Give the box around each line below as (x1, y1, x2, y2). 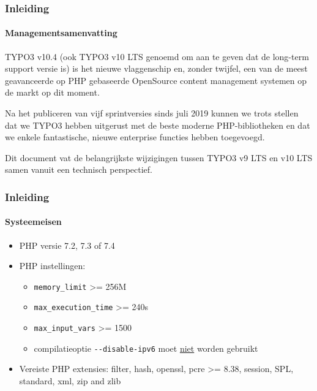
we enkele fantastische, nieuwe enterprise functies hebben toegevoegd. (5, 131, 265, 143)
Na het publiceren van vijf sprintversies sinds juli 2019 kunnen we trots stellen (5, 107, 299, 120)
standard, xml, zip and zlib (19, 374, 121, 387)
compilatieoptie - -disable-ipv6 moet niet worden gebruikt (34, 341, 258, 354)
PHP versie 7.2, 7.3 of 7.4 (19, 238, 115, 251)
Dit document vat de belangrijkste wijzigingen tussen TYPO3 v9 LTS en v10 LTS (5, 151, 313, 164)
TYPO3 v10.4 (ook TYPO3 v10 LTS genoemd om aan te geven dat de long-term (5, 50, 309, 63)
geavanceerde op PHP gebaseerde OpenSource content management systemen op (5, 74, 307, 86)
